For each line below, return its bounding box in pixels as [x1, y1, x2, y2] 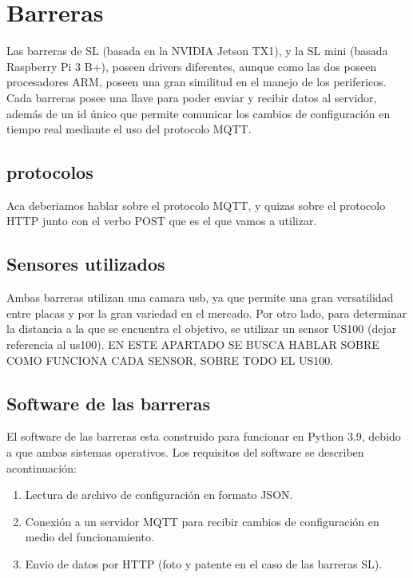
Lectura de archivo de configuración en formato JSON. [25, 486, 293, 503]
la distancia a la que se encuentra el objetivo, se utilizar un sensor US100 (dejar [6, 320, 397, 337]
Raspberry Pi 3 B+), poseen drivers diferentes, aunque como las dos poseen [6, 57, 377, 74]
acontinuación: [6, 459, 77, 476]
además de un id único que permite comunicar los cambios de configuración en [6, 105, 391, 121]
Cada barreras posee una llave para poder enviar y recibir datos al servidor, [6, 89, 377, 105]
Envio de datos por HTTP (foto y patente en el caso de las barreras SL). [25, 556, 383, 572]
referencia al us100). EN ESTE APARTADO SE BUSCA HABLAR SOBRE [6, 336, 379, 353]
